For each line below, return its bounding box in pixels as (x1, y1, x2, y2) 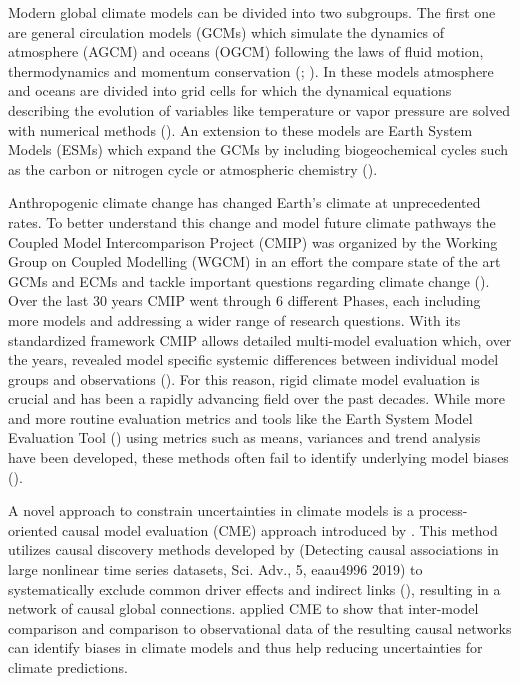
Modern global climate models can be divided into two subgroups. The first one (8, 2, 496, 22)
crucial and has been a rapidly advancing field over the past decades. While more (8, 388, 505, 409)
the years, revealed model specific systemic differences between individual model (8, 349, 499, 370)
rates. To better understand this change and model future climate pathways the (8, 211, 496, 232)
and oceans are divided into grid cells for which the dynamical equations (8, 80, 452, 101)
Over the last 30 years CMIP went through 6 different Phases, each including (8, 290, 481, 311)
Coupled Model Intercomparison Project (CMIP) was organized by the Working (8, 231, 498, 252)
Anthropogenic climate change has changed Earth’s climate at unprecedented (8, 192, 481, 213)
